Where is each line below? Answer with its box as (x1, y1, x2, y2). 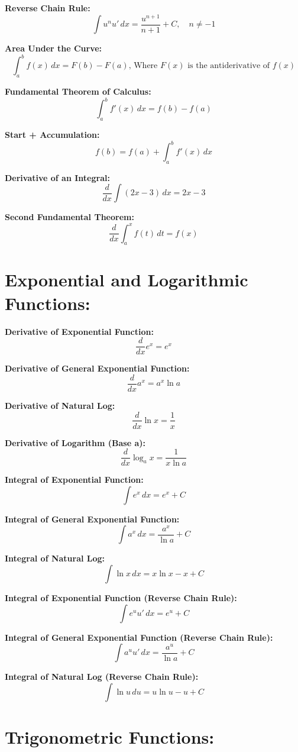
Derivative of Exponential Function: (5, 325, 154, 337)
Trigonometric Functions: (5, 724, 215, 748)
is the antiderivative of (187, 62, 270, 70)
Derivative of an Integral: (5, 171, 110, 183)
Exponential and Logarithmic (5, 267, 248, 292)
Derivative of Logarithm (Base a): (5, 436, 145, 448)
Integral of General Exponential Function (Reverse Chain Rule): (5, 631, 273, 643)
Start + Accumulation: (5, 128, 100, 140)
